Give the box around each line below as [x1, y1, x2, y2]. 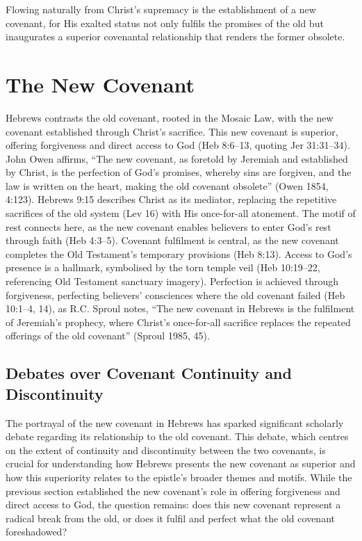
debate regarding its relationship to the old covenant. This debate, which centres [6, 429, 349, 444]
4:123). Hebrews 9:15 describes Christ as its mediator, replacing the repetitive [6, 192, 337, 207]
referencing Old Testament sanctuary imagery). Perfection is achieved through [6, 274, 338, 289]
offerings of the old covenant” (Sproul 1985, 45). [6, 328, 210, 343]
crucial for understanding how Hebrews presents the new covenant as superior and [6, 456, 356, 471]
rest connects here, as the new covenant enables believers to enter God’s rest [6, 219, 331, 234]
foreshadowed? [6, 524, 67, 539]
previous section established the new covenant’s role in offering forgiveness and [6, 483, 340, 498]
